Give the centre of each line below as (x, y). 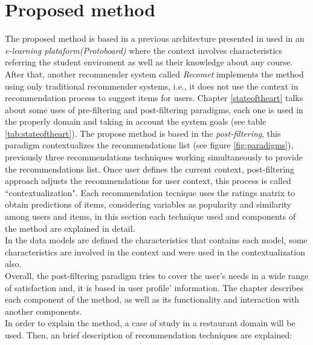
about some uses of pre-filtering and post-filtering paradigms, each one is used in (154, 109)
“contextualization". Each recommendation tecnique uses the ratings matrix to (150, 192)
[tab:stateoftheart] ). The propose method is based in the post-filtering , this (143, 133)
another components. (44, 311)
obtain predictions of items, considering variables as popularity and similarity (148, 204)
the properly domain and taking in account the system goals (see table (136, 121)
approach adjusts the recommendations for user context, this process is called (148, 181)
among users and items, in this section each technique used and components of (150, 216)
